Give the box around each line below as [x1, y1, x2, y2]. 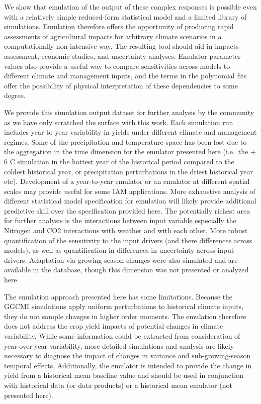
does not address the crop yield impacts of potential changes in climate [4, 321, 223, 331]
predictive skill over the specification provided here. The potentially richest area [4, 205, 250, 216]
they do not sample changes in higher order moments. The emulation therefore [4, 311, 246, 321]
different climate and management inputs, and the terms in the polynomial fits [4, 70, 247, 81]
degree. [4, 90, 26, 100]
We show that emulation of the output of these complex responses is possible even [4, 2, 257, 12]
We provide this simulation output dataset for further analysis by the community [4, 107, 254, 117]
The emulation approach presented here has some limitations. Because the [4, 291, 233, 301]
